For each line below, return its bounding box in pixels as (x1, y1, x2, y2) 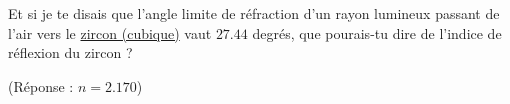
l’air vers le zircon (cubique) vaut (8, 22, 212, 43)
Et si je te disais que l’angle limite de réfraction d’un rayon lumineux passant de (8, 3, 500, 23)
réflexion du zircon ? (8, 42, 133, 63)
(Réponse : (8, 75, 74, 96)
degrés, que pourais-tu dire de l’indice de (252, 22, 502, 43)
